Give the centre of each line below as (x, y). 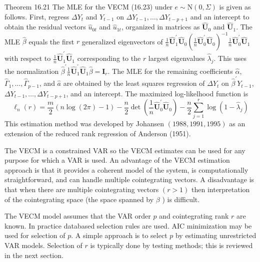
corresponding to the (109, 58)
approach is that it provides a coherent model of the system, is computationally (126, 169)
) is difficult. (181, 199)
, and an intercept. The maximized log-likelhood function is (157, 93)
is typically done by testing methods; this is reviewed (171, 245)
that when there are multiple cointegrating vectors (82, 189)
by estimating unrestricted (216, 235)
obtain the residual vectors (45, 27)
